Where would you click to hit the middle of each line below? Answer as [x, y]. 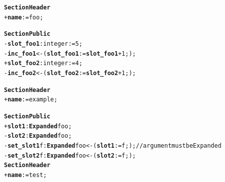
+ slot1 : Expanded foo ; [38, 126]
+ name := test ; [25, 175]
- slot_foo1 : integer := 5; [43, 44]
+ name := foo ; [24, 17]
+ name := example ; [31, 100]
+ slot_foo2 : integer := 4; [43, 63]
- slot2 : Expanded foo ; [38, 136]
